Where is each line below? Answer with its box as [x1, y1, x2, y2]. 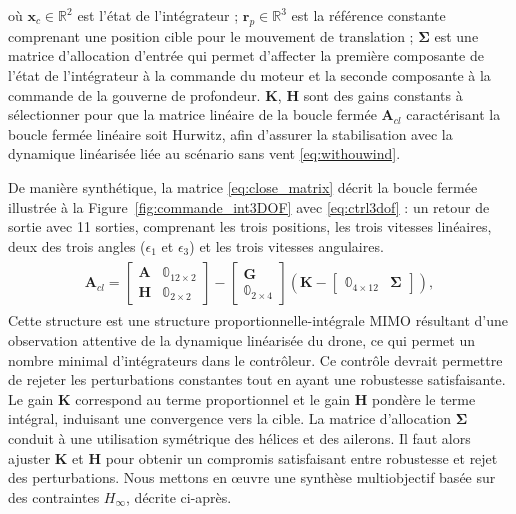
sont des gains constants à [303, 84, 463, 105]
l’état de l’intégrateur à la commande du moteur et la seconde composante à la [8, 64, 491, 85]
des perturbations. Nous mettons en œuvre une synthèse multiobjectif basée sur [8, 467, 496, 488]
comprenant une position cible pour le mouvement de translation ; [8, 25, 414, 46]
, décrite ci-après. [126, 486, 232, 507]
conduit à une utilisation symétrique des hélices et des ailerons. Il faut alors [8, 427, 471, 448]
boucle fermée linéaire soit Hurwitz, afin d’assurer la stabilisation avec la [8, 123, 453, 144]
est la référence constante [291, 5, 446, 25]
